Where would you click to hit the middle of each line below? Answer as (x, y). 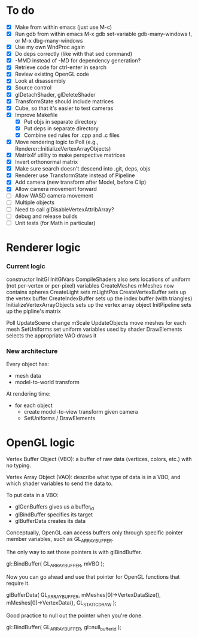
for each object (33, 405)
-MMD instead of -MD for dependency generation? (78, 61)
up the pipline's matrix (33, 311)
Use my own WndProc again (50, 47)
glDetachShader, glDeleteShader (55, 94)
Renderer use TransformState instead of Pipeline (75, 175)
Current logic (26, 266)
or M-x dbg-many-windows (49, 41)
